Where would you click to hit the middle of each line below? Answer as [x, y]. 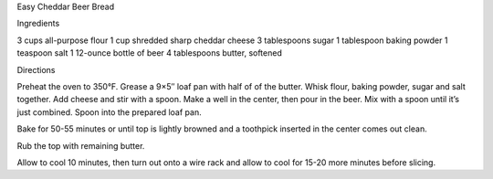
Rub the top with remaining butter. [81, 145]
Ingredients [38, 24]
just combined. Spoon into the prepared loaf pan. [109, 112]
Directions [36, 69]
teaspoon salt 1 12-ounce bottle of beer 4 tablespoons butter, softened [149, 53]
